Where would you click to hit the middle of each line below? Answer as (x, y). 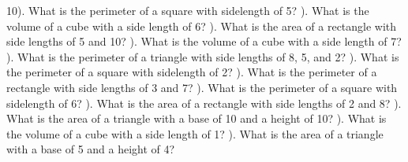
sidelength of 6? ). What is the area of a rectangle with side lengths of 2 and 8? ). (204, 103)
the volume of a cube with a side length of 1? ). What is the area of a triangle (195, 133)
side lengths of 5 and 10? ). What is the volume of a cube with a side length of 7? (204, 41)
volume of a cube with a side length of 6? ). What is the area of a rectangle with (202, 26)
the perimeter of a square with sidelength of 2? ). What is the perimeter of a (192, 72)
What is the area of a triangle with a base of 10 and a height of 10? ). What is (197, 118)
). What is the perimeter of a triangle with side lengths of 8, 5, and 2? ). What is (203, 56)
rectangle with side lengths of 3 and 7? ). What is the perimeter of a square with (202, 87)
